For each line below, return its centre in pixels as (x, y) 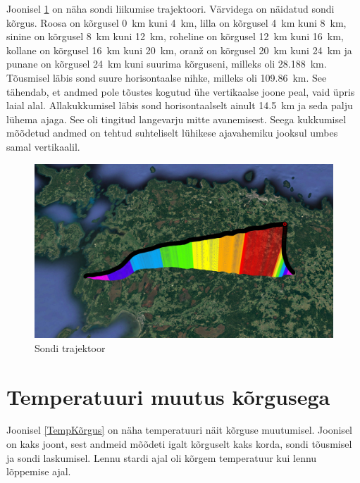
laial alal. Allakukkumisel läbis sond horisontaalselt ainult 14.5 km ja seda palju (180, 105)
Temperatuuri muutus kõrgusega (168, 396)
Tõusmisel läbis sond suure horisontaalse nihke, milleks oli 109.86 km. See (167, 77)
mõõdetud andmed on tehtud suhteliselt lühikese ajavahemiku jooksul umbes (172, 133)
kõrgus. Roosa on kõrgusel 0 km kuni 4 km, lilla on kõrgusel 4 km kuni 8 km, (176, 22)
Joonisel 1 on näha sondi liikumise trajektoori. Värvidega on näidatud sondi (170, 8)
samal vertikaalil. (43, 146)
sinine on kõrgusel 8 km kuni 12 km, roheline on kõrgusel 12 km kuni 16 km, (175, 36)
